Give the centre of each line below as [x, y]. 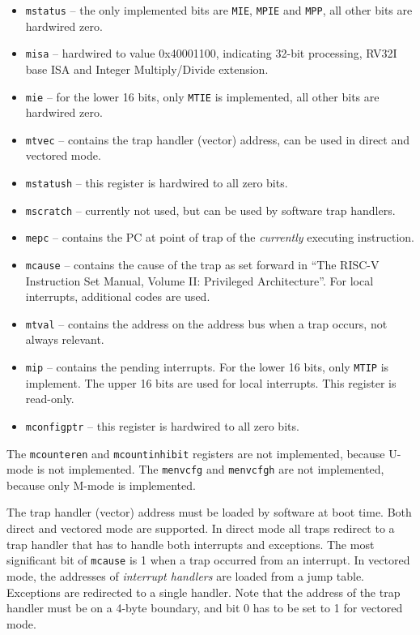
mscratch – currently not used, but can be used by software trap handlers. [210, 210]
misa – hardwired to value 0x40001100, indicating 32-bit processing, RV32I [211, 53]
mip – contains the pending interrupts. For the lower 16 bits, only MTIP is [207, 367]
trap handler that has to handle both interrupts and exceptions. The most [191, 544]
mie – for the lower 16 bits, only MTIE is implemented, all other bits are [202, 96]
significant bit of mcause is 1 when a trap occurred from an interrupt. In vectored [208, 560]
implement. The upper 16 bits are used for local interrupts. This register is [211, 382]
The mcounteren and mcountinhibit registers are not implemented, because [196, 453]
